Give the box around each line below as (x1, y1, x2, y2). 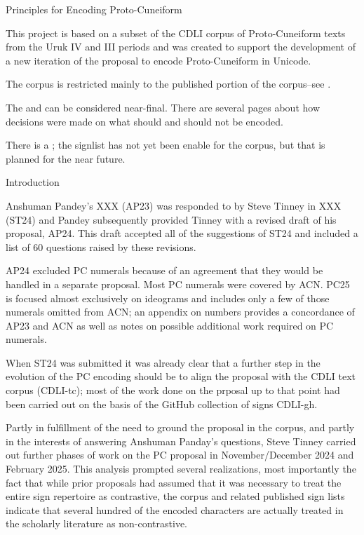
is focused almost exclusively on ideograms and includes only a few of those (6, 290, 330, 305)
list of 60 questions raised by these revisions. (6, 239, 196, 254)
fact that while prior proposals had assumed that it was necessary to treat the (6, 475, 342, 489)
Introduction (6, 175, 60, 189)
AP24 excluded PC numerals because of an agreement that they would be (6, 263, 323, 278)
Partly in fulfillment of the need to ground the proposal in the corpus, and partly (6, 420, 355, 435)
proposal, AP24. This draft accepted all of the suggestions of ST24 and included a (6, 226, 358, 241)
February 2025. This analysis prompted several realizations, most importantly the (6, 461, 356, 476)
